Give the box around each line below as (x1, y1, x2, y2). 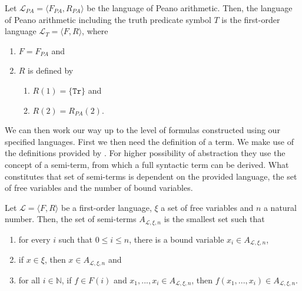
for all (18, 273, 41, 286)
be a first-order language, (61, 201, 152, 213)
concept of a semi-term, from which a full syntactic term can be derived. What (5, 158, 289, 170)
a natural (263, 201, 297, 213)
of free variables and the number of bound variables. (5, 181, 193, 194)
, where (82, 25, 108, 37)
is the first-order (221, 13, 280, 25)
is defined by (28, 64, 74, 77)
